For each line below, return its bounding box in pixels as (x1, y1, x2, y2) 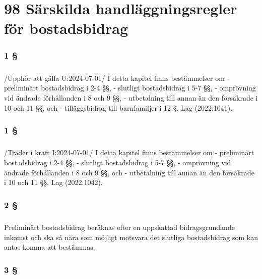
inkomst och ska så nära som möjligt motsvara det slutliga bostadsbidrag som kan (4, 231, 258, 242)
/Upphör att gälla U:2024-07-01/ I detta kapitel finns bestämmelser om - (4, 72, 230, 83)
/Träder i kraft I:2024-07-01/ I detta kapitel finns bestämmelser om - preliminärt (4, 147, 254, 158)
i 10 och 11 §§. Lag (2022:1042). (4, 177, 103, 188)
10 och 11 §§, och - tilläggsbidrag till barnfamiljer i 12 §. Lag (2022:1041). (4, 102, 233, 113)
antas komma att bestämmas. (4, 242, 95, 252)
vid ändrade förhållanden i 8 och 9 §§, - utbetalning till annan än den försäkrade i (4, 92, 258, 103)
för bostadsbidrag (4, 18, 128, 38)
